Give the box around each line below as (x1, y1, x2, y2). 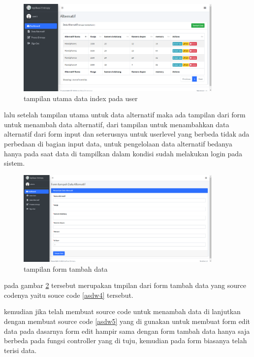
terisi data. (4, 345, 37, 355)
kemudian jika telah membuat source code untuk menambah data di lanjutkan (4, 306, 241, 317)
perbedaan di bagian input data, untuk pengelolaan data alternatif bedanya (4, 138, 232, 148)
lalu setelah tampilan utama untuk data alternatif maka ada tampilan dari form (4, 109, 246, 120)
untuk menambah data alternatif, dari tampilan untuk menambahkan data (4, 119, 229, 129)
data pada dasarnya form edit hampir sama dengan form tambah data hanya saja (4, 325, 250, 336)
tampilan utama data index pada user (24, 93, 138, 103)
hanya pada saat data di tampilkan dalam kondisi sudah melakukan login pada (4, 148, 243, 158)
